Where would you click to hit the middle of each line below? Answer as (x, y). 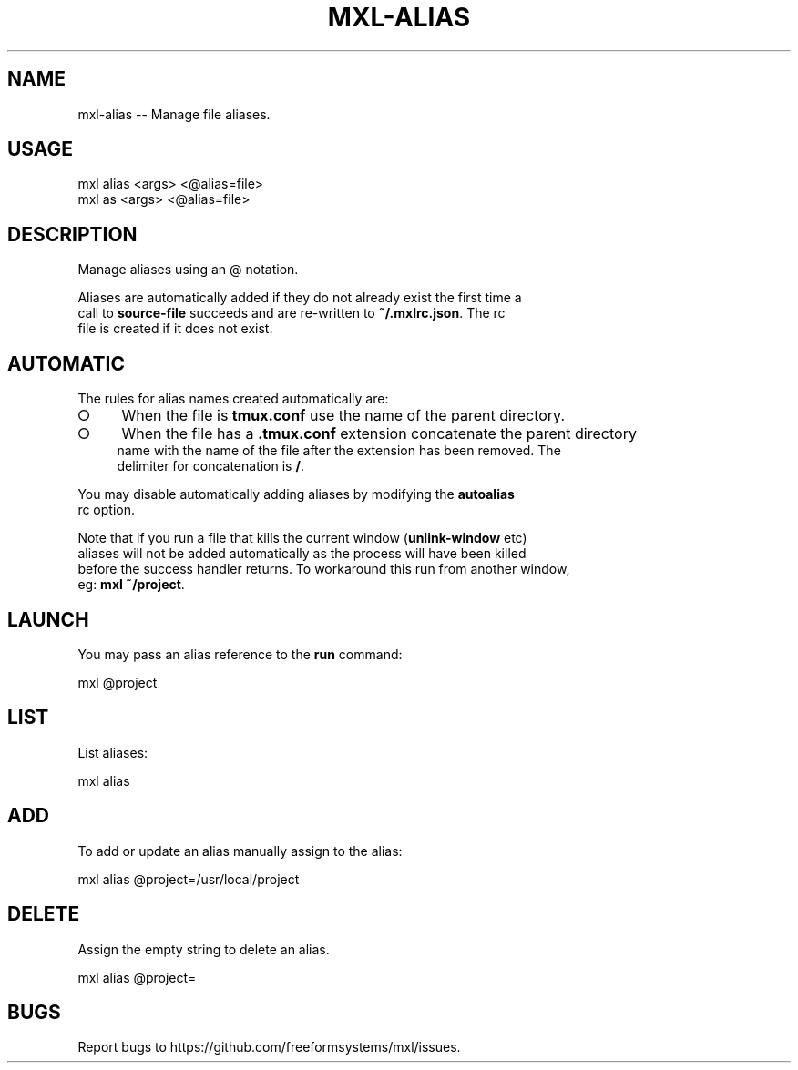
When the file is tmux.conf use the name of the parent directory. (343, 416)
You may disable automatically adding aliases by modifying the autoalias (296, 494)
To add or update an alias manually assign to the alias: (240, 851)
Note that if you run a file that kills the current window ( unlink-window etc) (302, 538)
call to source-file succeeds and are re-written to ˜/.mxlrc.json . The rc (292, 313)
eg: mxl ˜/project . (131, 585)
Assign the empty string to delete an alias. (204, 949)
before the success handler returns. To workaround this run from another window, (324, 569)
